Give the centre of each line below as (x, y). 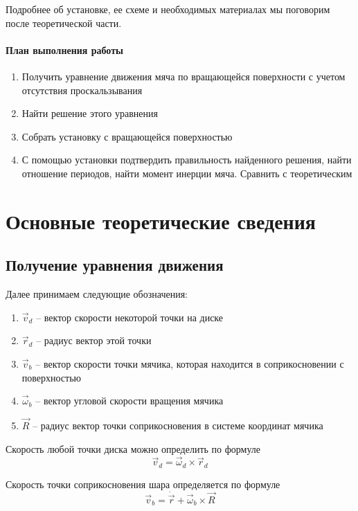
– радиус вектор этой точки (94, 340)
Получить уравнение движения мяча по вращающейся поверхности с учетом (184, 76)
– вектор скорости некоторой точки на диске (130, 317)
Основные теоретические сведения (161, 221)
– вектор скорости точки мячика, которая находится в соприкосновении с (190, 363)
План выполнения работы (64, 50)
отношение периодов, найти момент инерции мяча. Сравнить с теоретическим (187, 173)
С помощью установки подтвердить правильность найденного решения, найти (187, 160)
